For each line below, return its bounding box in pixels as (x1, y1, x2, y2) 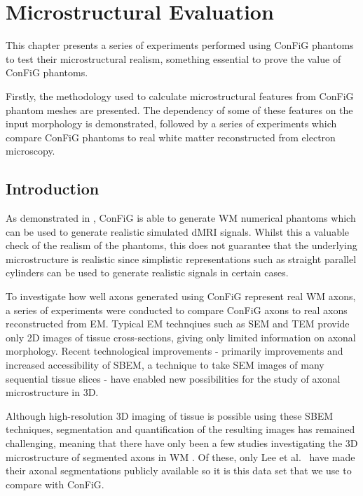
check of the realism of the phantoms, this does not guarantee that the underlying (6, 238, 357, 253)
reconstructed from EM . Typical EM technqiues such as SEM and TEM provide (6, 316, 350, 331)
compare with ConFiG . (6, 476, 104, 491)
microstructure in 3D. (6, 385, 99, 399)
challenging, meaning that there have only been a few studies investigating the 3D (6, 435, 358, 450)
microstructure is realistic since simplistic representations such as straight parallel (6, 251, 357, 266)
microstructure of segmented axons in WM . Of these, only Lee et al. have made (6, 449, 355, 464)
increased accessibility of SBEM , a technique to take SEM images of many (6, 357, 324, 372)
